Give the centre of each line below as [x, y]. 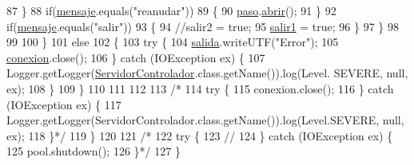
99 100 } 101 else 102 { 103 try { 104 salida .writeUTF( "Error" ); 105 [173, 42]
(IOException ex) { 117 [64, 104]
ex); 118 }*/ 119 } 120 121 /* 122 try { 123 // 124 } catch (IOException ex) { [200, 135]
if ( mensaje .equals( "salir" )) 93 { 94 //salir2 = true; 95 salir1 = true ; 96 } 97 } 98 [203, 26]
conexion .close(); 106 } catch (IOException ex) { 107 [136, 57]
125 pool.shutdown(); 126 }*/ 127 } [94, 151]
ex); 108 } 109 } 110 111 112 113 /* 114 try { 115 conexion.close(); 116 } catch [200, 88]
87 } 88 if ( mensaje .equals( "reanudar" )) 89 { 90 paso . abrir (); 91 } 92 [171, 10]
